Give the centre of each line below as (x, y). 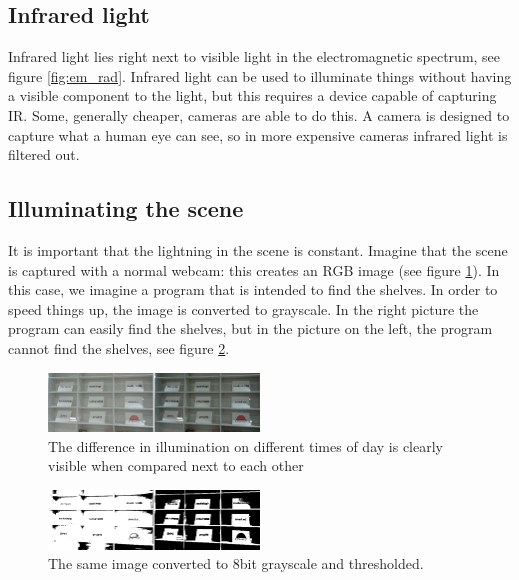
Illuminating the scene (126, 208)
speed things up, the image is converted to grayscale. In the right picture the (243, 308)
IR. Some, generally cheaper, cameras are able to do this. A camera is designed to (259, 114)
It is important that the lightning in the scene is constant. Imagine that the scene (258, 249)
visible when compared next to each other (176, 465)
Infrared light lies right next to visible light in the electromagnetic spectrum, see (254, 56)
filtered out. (44, 154)
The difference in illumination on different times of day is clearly (245, 445)
